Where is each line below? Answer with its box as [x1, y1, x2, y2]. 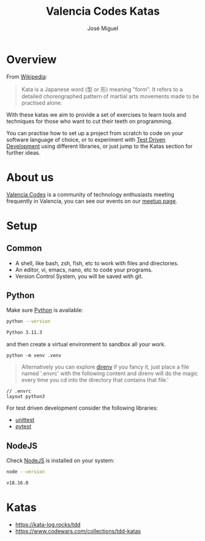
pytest [15, 422, 32, 430]
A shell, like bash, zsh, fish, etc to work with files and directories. [15, 259, 179, 267]
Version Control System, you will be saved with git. [15, 272, 143, 280]
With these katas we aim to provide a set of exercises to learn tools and [6, 111, 187, 118]
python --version [6, 318, 51, 325]
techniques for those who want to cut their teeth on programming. [6, 117, 173, 125]
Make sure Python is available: [6, 306, 84, 314]
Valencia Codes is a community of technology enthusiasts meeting [6, 190, 174, 198]
